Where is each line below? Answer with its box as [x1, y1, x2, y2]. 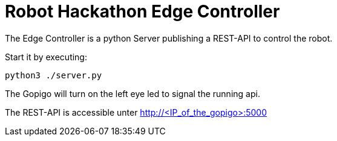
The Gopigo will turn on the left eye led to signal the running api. [5, 88, 260, 99]
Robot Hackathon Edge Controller [5, 1, 280, 22]
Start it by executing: [5, 51, 87, 62]
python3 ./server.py [5, 70, 102, 80]
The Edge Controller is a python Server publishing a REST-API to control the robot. [5, 33, 333, 43]
